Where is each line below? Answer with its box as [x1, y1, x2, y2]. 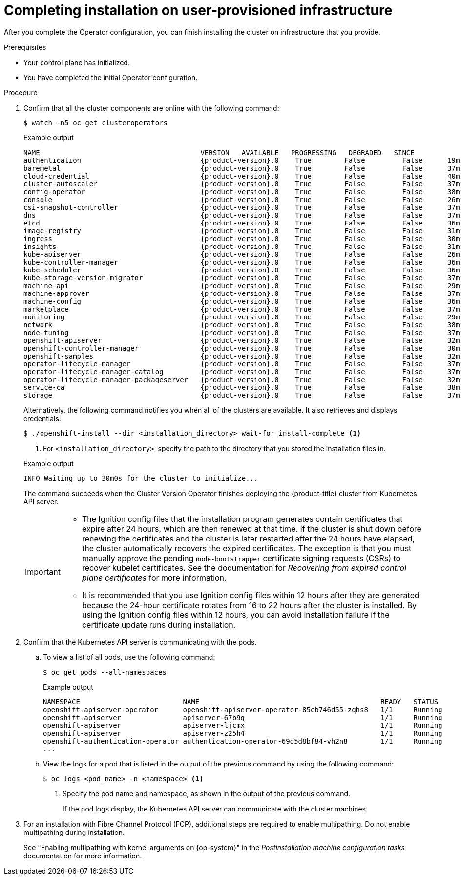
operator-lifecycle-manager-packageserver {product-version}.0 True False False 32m [23, 375, 460, 383]
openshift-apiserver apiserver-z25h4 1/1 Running [43, 729, 442, 737]
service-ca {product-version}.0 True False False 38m [23, 383, 460, 391]
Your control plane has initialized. [23, 58, 130, 67]
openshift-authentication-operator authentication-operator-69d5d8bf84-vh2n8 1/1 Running [43, 737, 442, 745]
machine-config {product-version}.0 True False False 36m [23, 297, 460, 305]
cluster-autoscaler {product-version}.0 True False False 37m [23, 180, 460, 188]
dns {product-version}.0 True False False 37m [23, 211, 460, 219]
